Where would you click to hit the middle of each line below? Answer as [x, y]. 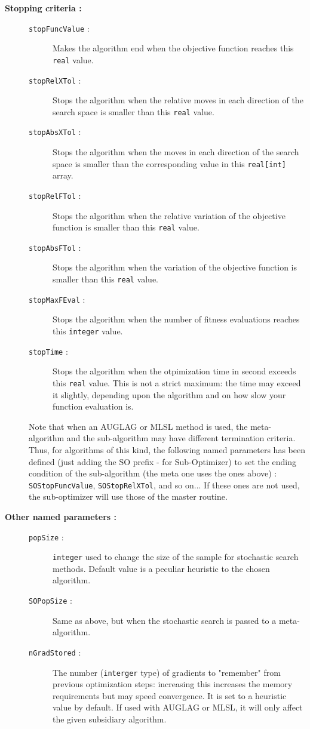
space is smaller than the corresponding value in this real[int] [169, 163]
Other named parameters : [61, 516]
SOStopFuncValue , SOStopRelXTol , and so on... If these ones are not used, [164, 485]
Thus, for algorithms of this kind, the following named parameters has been [167, 449]
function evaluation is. [93, 406]
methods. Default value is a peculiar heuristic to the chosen [161, 568]
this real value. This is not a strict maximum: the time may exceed [177, 382]
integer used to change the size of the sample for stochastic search [176, 557]
